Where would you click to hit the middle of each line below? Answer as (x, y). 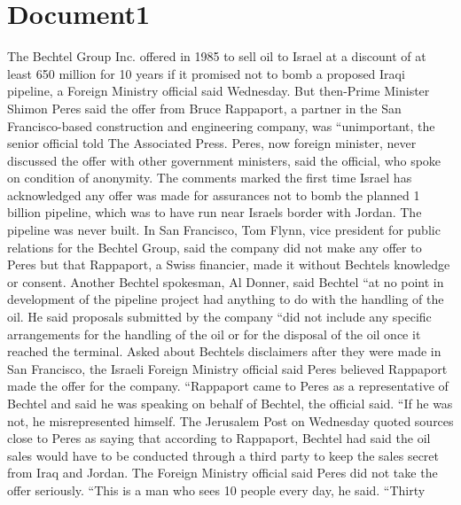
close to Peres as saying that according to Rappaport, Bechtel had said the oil (219, 438)
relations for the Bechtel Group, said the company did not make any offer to (215, 247)
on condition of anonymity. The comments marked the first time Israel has (210, 178)
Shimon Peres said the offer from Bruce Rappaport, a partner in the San (204, 108)
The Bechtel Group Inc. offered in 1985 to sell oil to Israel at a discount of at (217, 56)
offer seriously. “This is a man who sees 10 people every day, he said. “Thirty (216, 489)
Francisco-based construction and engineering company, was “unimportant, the (221, 125)
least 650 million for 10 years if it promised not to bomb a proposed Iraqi (206, 73)
